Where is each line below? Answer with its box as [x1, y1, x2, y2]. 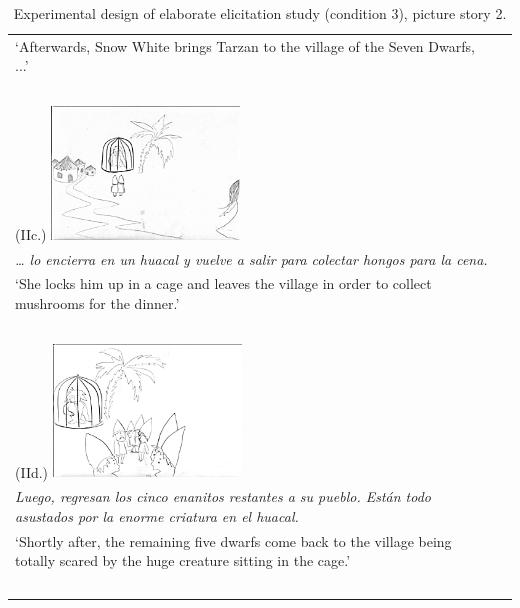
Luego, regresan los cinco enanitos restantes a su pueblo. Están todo [15, 486, 431, 507]
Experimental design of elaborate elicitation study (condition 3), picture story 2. [13, 3, 507, 23]
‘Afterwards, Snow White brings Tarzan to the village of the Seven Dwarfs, [15, 35, 475, 56]
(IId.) [15, 461, 49, 482]
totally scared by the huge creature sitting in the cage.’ [15, 550, 351, 571]
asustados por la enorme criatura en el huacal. [15, 505, 299, 526]
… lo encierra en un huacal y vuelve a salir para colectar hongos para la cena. [15, 248, 488, 269]
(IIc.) [15, 223, 47, 244]
